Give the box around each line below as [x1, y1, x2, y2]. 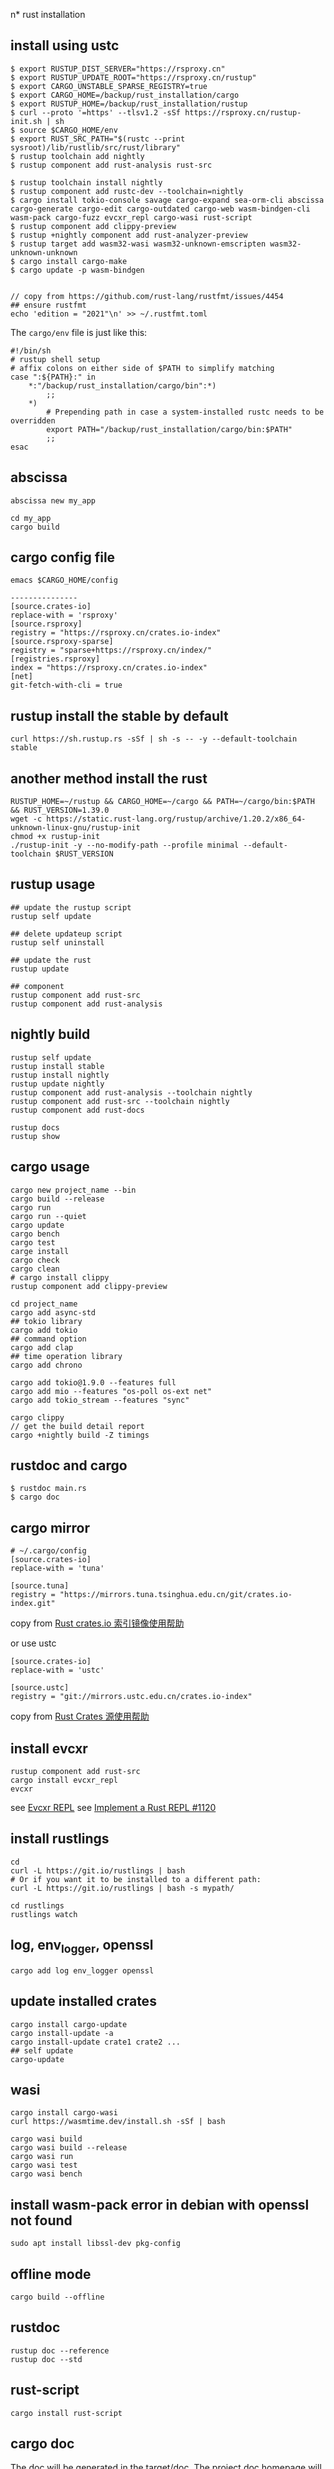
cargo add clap [10, 1342, 74, 1353]
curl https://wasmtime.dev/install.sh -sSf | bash [10, 2117, 226, 2127]
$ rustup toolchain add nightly [10, 151, 145, 161]
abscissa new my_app [10, 495, 97, 506]
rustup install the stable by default [10, 707, 229, 724]
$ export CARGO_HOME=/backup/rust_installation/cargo [10, 90, 240, 100]
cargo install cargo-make [19, 256, 128, 266]
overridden [10, 415, 56, 426]
